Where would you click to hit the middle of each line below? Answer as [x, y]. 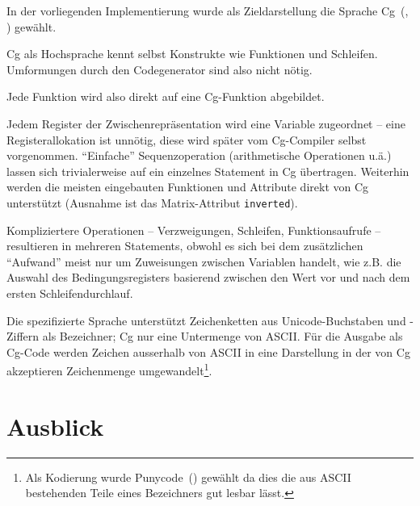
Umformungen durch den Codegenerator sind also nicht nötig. [160, 69]
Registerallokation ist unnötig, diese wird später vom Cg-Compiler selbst [187, 139]
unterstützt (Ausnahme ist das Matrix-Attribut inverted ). [152, 202]
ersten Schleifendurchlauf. [70, 293]
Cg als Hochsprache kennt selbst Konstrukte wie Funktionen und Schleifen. [192, 54]
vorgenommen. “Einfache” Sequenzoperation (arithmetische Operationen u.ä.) [199, 155]
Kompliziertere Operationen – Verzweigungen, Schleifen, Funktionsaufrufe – [194, 230]
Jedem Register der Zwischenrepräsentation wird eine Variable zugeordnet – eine [206, 123]
